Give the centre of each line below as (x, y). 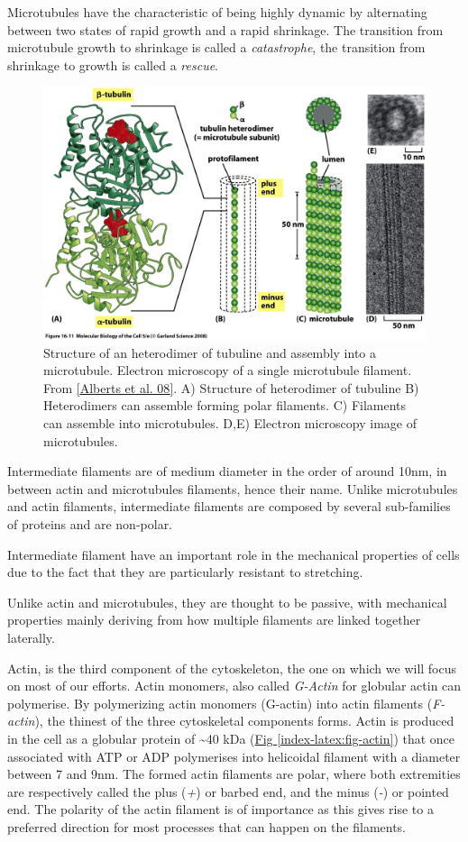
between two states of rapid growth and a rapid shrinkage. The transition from (225, 29)
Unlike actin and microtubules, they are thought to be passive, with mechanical (227, 602)
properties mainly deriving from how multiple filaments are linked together (214, 620)
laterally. (31, 638)
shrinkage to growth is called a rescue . (113, 64)
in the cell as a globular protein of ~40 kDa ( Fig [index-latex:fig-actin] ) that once (231, 738)
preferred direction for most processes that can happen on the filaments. (207, 826)
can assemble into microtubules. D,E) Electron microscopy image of (230, 423)
